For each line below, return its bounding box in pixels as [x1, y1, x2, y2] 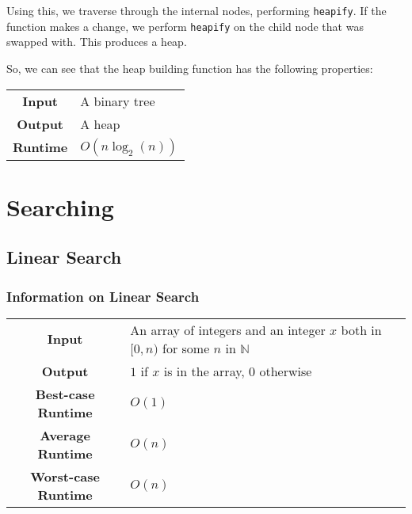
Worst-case [30, 466, 100, 485]
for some [162, 338, 210, 357]
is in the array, [163, 361, 245, 380]
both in [341, 320, 382, 339]
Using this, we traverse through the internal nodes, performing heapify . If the [6, 2, 387, 18]
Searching [6, 190, 114, 223]
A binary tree [80, 91, 155, 110]
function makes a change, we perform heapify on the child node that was [6, 17, 364, 34]
